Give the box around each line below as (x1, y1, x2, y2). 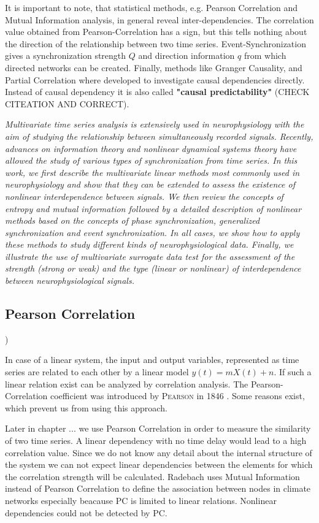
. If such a (274, 365, 312, 378)
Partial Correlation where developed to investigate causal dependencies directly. (5, 73, 305, 86)
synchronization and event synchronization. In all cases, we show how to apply (5, 226, 300, 239)
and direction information (138, 49, 235, 62)
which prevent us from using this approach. (5, 401, 167, 414)
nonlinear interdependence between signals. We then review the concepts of (5, 189, 283, 202)
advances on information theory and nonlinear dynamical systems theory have (5, 142, 297, 155)
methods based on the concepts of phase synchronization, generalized (5, 214, 260, 227)
